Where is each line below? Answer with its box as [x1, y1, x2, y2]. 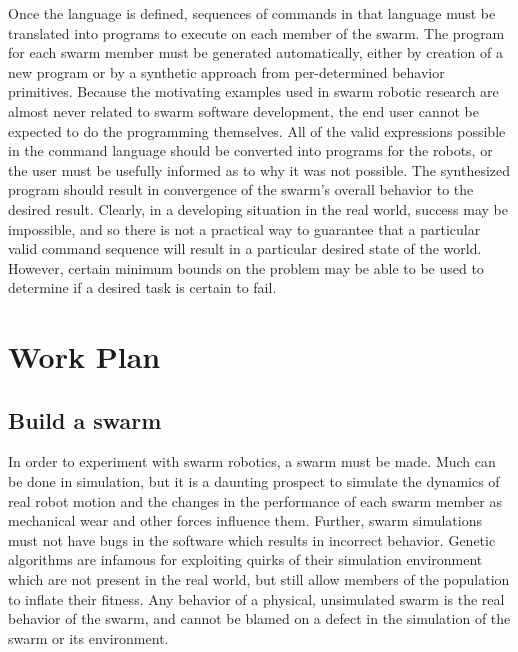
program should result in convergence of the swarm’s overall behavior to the [8, 179, 474, 200]
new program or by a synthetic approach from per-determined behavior [8, 61, 445, 82]
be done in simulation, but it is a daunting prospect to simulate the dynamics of [8, 471, 500, 492]
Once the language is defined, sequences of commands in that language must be [8, 3, 496, 23]
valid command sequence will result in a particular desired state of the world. [8, 238, 482, 259]
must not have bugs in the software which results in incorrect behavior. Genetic [8, 529, 496, 550]
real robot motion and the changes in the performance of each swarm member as [8, 490, 502, 511]
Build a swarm [8, 404, 162, 435]
